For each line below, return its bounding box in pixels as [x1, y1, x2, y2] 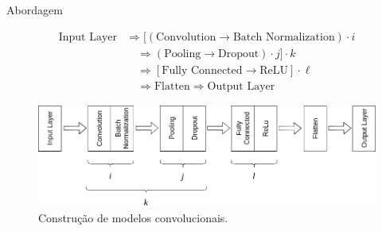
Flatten [154, 80, 190, 92]
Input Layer [58, 31, 118, 43]
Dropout [218, 48, 259, 60]
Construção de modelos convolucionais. [38, 210, 228, 226]
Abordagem [6, 2, 63, 17]
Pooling [164, 48, 201, 60]
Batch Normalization [232, 31, 335, 43]
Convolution [156, 31, 216, 43]
